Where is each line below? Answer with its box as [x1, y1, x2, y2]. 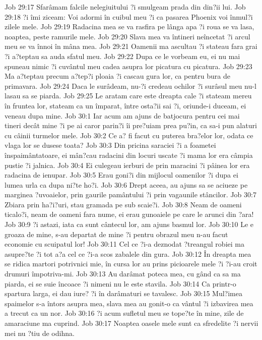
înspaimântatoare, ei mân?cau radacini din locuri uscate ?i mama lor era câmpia [5, 149, 253, 160]
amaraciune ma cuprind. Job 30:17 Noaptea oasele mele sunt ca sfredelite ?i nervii [5, 318, 258, 328]
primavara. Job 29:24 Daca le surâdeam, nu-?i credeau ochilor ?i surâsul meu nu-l [5, 80, 256, 91]
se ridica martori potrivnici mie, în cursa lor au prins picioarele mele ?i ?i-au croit [5, 258, 257, 269]
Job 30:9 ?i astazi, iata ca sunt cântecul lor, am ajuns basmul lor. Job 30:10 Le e [5, 219, 254, 230]
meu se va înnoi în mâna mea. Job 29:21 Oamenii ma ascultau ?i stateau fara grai [5, 41, 257, 51]
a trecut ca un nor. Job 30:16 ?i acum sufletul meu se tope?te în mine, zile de [5, 308, 244, 318]
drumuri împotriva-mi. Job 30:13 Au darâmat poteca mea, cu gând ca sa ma [5, 268, 241, 279]
